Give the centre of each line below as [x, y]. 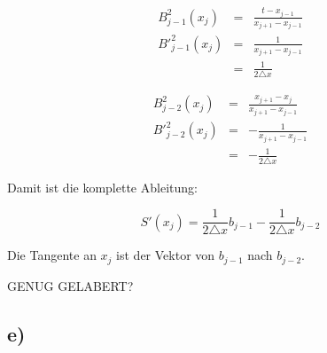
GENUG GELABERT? [70, 285]
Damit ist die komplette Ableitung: [102, 187]
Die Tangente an [52, 255]
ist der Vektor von [166, 255]
